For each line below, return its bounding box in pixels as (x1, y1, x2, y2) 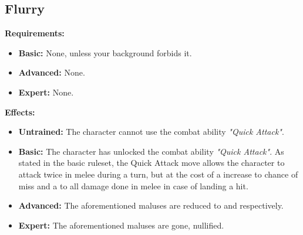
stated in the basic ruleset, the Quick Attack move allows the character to (18, 156, 285, 169)
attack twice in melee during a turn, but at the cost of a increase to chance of (18, 168, 298, 180)
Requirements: (5, 27, 65, 39)
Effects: (5, 105, 35, 118)
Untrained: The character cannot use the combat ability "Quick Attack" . (18, 125, 284, 138)
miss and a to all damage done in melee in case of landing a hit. (18, 179, 248, 192)
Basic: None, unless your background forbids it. (18, 46, 192, 59)
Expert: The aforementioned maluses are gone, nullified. (18, 219, 224, 231)
